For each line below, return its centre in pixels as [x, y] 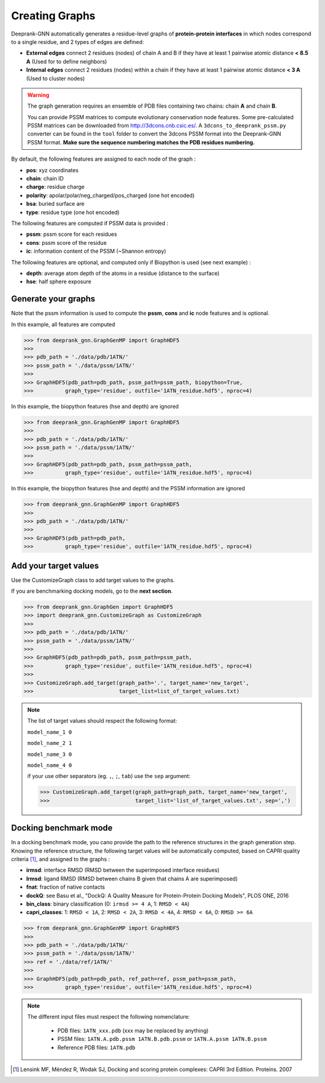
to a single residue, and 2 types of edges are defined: [78, 42]
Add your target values [55, 566]
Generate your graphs [53, 299]
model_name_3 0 [50, 754]
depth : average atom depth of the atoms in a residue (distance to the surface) [123, 273]
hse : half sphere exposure [59, 282]
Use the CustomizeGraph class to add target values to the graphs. [93, 580]
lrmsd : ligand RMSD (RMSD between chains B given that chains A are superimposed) [132, 878]
